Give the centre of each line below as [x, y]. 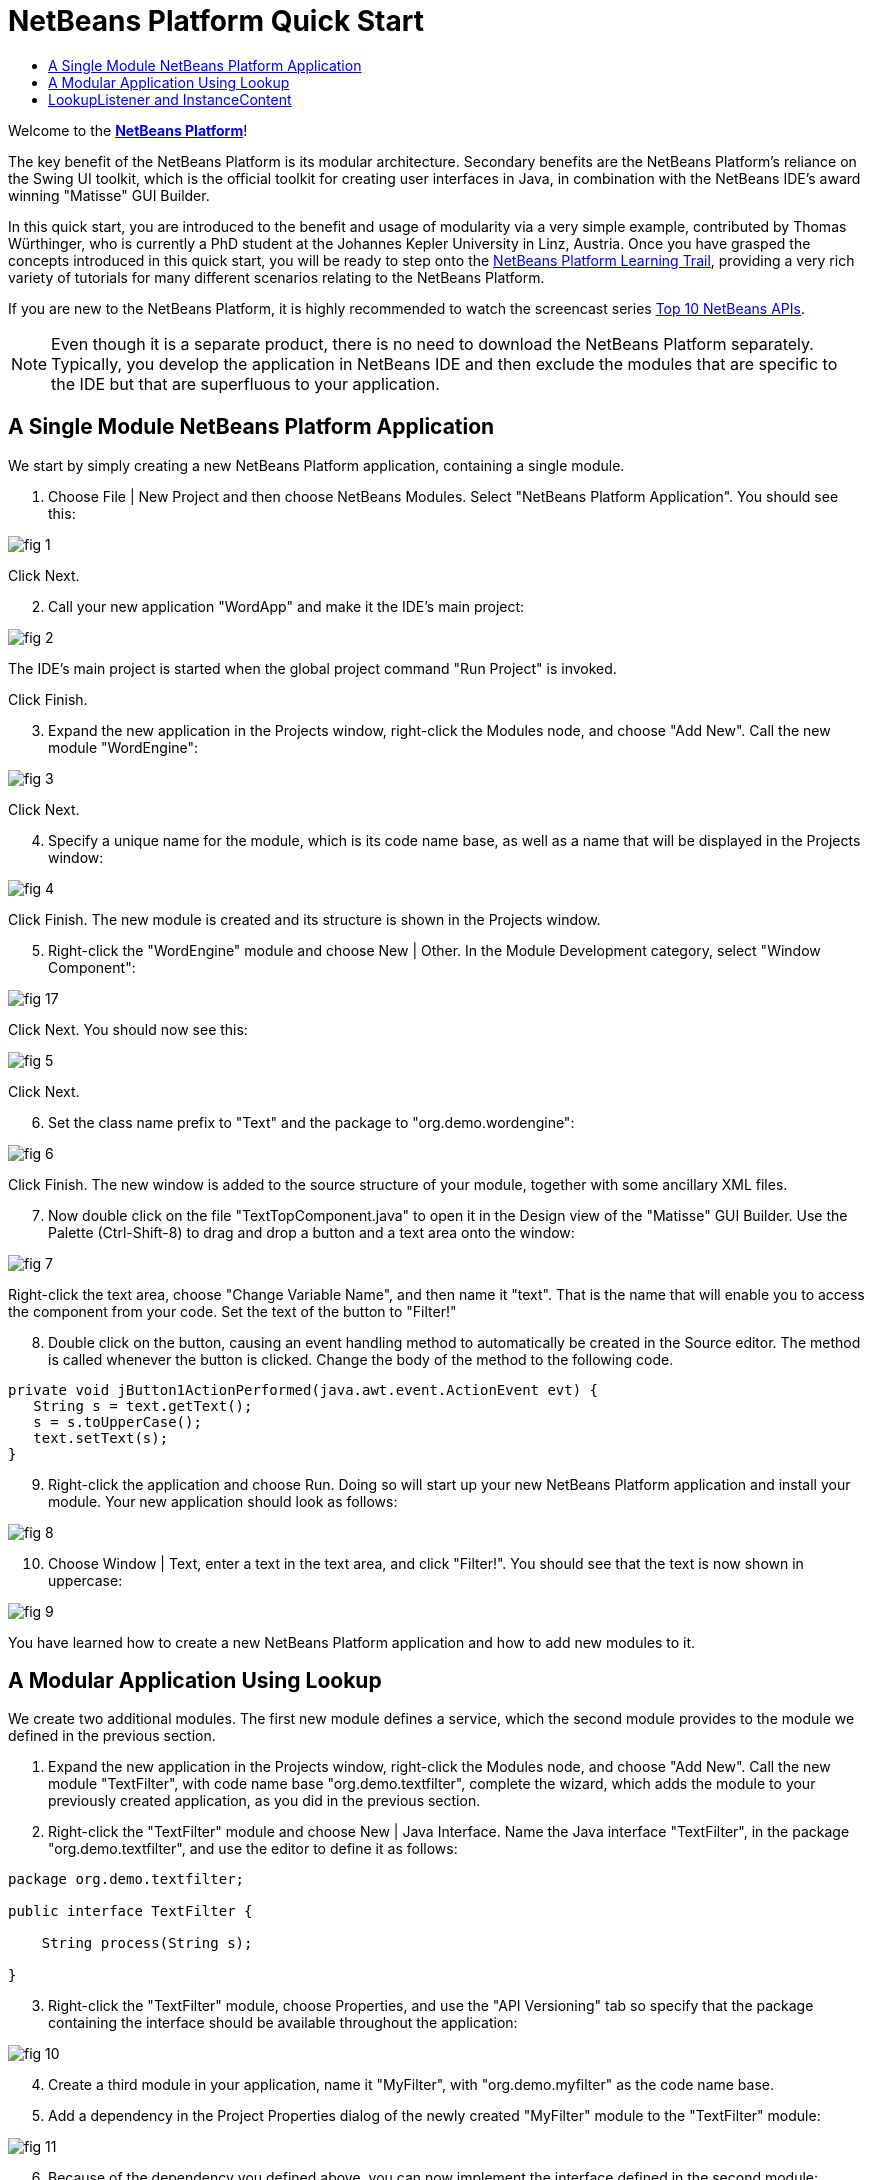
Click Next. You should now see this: [128, 1029]
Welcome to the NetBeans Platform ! [128, 130]
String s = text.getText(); [143, 1405]
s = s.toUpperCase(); [117, 1421]
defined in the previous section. [112, 1736]
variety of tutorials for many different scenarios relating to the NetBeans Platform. [276, 277]
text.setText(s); [101, 1437]
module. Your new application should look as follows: [223, 1501]
